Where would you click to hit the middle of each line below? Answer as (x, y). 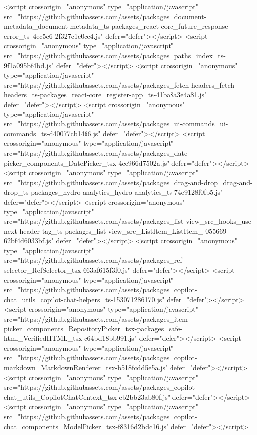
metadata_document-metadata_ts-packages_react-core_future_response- (117, 26)
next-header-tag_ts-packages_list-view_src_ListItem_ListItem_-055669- (116, 231)
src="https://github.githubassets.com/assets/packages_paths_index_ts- (115, 55)
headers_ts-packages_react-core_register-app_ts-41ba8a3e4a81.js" (106, 94)
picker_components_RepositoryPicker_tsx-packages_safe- (93, 328)
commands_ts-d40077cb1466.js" (52, 133)
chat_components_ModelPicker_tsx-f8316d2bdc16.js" (86, 426)
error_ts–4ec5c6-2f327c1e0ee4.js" (54, 36)
